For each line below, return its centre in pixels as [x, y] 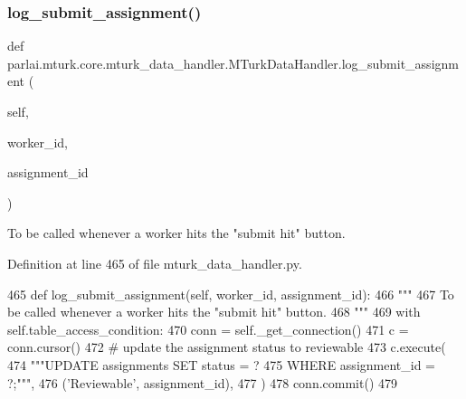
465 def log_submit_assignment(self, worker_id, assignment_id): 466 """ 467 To [231, 294]
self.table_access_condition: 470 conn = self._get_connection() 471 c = [208, 329]
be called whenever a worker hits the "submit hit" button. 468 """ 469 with [214, 312]
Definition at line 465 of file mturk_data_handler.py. [155, 263]
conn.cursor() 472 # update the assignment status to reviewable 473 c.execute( [227, 347]
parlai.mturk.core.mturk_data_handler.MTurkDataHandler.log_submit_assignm [233, 63]
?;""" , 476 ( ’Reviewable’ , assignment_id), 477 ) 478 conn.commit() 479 [203, 382]
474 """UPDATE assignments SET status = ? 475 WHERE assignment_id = [222, 364]
